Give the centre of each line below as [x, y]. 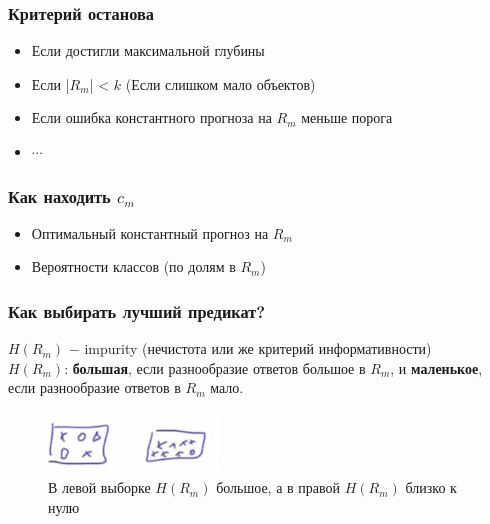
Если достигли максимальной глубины [148, 50]
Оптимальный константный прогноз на [150, 232]
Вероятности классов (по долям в [133, 266]
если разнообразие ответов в [94, 387]
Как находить [59, 195]
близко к [431, 487]
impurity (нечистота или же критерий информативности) [258, 348]
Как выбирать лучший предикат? [137, 310]
